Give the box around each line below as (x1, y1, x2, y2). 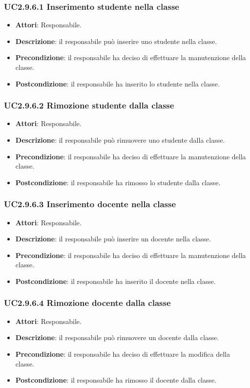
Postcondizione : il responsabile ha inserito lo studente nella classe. (15, 78, 220, 88)
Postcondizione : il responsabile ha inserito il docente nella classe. (15, 276, 216, 286)
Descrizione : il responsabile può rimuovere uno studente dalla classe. (15, 135, 225, 145)
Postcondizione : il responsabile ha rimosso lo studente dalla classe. (15, 177, 221, 187)
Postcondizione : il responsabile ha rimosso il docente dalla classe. (15, 375, 217, 385)
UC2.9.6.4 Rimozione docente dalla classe (4, 297, 171, 309)
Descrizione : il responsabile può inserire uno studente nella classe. (15, 36, 217, 46)
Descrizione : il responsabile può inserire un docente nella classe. (15, 234, 211, 244)
